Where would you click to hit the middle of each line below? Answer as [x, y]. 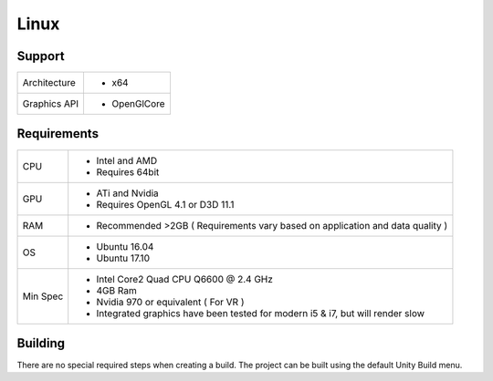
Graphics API [51, 104]
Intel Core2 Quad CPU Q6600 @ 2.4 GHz [185, 279]
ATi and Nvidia [127, 193]
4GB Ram [116, 290]
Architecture [49, 83]
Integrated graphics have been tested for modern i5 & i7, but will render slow [260, 313]
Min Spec [43, 296]
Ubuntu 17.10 [123, 258]
